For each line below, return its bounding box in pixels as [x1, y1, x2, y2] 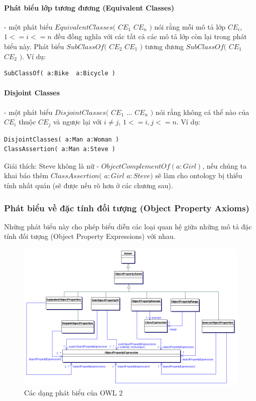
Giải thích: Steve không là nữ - [4, 160, 99, 171]
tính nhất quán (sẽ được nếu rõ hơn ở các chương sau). [4, 180, 173, 190]
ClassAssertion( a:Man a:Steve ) [4, 146, 115, 153]
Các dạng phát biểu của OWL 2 [24, 387, 123, 397]
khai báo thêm [4, 170, 49, 181]
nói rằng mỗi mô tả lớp [154, 21, 226, 32]
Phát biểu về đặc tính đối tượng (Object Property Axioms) [4, 201, 249, 214]
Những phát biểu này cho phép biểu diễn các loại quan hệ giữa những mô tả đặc [4, 221, 252, 231]
